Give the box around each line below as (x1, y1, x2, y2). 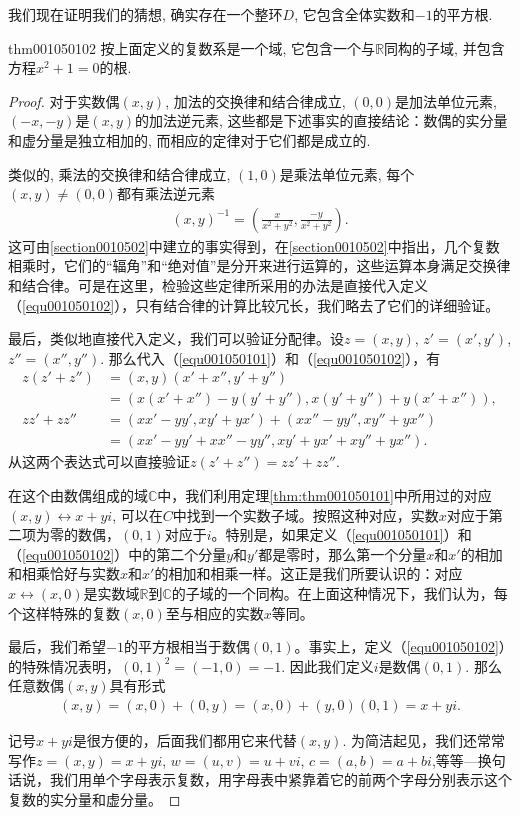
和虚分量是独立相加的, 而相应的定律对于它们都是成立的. (8, 129, 371, 150)
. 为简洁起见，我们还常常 (342, 730, 506, 751)
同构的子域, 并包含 (384, 37, 505, 58)
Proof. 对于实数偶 (8, 90, 120, 111)
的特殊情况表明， (8, 655, 120, 676)
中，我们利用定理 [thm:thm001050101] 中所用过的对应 (157, 485, 492, 506)
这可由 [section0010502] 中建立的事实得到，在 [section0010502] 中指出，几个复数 (8, 235, 500, 256)
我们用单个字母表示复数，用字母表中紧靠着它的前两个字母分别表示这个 (49, 769, 512, 790)
